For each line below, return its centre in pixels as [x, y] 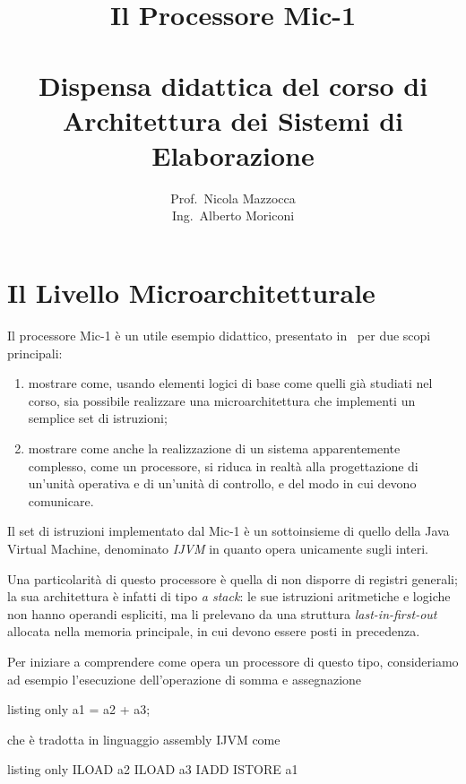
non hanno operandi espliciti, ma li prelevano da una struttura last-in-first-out [222, 613]
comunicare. [61, 500]
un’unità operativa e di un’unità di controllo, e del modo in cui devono [222, 483]
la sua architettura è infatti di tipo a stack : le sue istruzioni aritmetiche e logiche [229, 596]
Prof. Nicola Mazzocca [233, 198]
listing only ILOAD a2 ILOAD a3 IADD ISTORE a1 [153, 769]
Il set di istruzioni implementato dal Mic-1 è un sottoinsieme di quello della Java [229, 531]
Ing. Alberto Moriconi [233, 215]
